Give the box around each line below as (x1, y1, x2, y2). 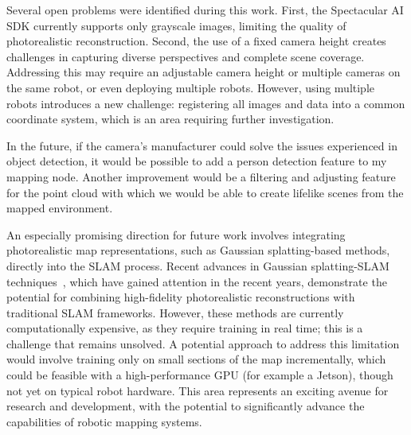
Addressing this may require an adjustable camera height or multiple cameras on (6, 64, 401, 80)
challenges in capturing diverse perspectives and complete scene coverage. (6, 48, 365, 64)
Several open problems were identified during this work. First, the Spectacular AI (6, 2, 404, 17)
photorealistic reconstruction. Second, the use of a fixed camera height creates (6, 33, 386, 49)
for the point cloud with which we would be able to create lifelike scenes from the (6, 184, 404, 200)
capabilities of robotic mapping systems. (6, 413, 202, 429)
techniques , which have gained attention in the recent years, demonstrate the (6, 273, 387, 289)
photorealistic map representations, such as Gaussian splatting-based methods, (6, 242, 390, 258)
